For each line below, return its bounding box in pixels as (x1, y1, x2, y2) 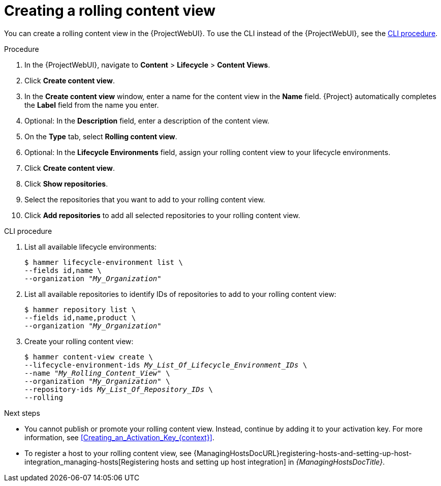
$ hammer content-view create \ (24, 352, 153, 361)
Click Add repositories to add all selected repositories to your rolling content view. (24, 210, 300, 220)
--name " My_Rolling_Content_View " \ (24, 369, 170, 377)
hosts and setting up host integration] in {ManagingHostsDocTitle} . (161, 457, 385, 466)
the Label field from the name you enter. (24, 100, 159, 109)
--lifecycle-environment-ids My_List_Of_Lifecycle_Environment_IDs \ (24, 360, 307, 369)
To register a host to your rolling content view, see (24, 448, 192, 458)
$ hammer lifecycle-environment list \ (24, 258, 183, 266)
